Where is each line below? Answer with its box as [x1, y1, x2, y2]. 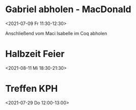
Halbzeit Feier [5, 48, 65, 60]
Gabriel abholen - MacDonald [5, 4, 131, 15]
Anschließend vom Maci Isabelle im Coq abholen [5, 30, 108, 36]
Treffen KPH [5, 83, 58, 95]
